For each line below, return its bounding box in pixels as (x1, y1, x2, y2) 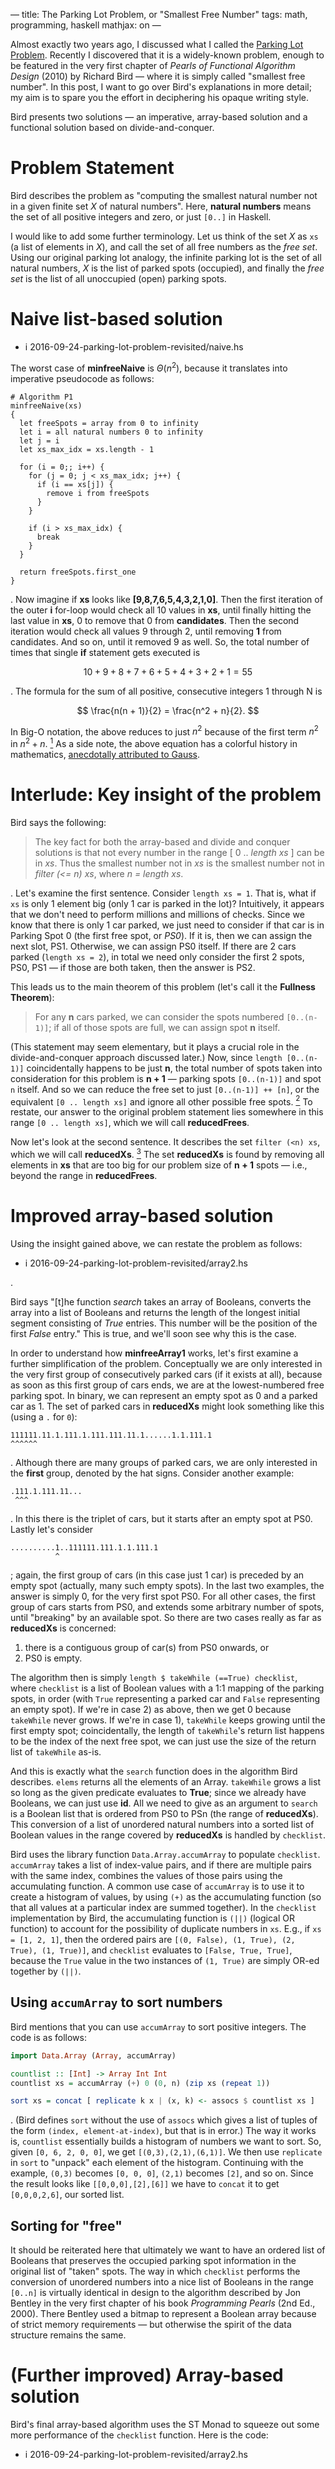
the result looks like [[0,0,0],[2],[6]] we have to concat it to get (10, 2178, 280, 2190)
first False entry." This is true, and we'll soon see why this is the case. (10, 1328, 297, 1340)
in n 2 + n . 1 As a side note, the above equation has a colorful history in (10, 736, 298, 749)
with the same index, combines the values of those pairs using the (10, 1870, 283, 1882)
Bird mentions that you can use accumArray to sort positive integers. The (10, 2020, 307, 2033)
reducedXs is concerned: (10, 1622, 117, 1634)
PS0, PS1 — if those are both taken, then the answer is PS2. (10, 961, 256, 973)
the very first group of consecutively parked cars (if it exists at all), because (10, 1369, 323, 1381)
